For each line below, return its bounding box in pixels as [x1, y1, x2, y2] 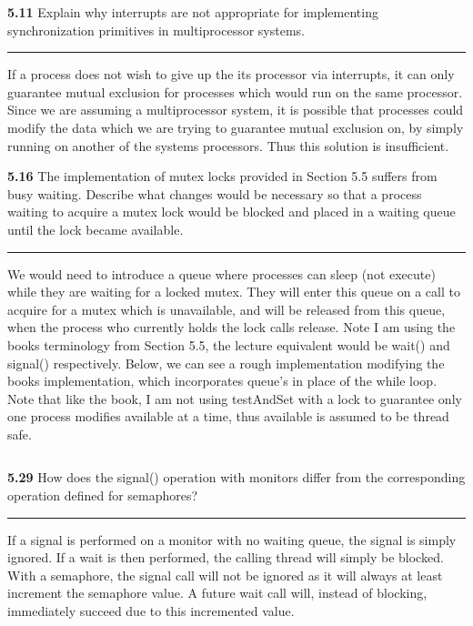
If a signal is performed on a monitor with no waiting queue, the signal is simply [7, 530, 457, 549]
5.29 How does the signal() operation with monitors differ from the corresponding [7, 468, 466, 487]
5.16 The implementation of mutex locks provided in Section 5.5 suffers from [7, 167, 438, 186]
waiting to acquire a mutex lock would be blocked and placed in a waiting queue [7, 202, 456, 221]
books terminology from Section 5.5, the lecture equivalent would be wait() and [7, 335, 450, 354]
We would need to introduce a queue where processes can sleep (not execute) [7, 264, 436, 283]
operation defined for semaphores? [7, 486, 198, 505]
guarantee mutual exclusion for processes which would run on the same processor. [7, 82, 463, 101]
